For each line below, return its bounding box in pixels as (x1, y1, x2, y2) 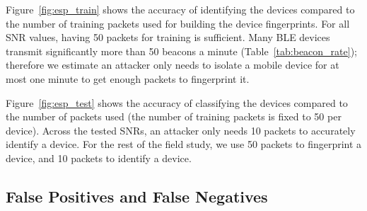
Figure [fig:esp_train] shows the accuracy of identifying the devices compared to (6, 2, 355, 16)
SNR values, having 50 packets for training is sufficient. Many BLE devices (6, 30, 330, 45)
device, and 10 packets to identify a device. (6, 150, 192, 165)
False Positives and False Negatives (6, 185, 268, 207)
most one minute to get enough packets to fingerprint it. (6, 71, 250, 86)
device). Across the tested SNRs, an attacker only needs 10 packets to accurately (6, 122, 356, 137)
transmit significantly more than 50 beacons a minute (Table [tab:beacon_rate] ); (6, 43, 357, 58)
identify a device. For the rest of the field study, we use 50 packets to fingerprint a (6, 137, 362, 152)
